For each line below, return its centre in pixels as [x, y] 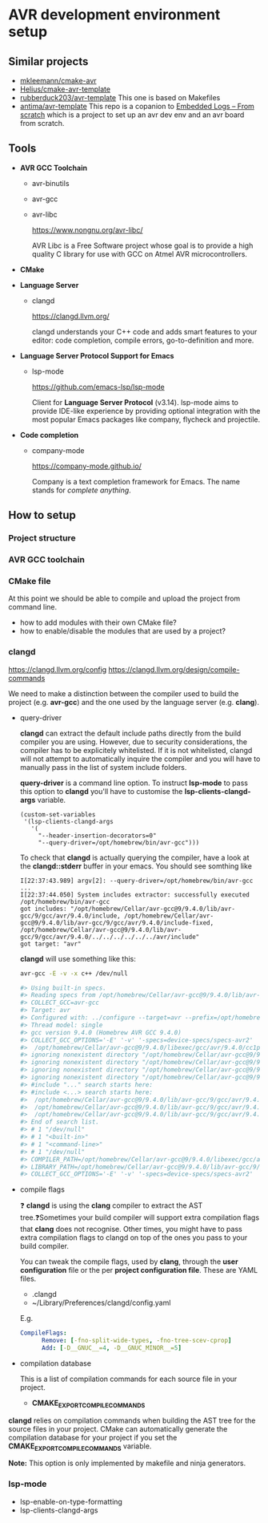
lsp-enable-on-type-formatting [71, 1501]
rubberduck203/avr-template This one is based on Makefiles [120, 97]
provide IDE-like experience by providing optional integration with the [146, 411]
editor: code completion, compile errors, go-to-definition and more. [143, 340]
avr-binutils [50, 183]
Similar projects [48, 61]
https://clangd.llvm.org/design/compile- [174, 669]
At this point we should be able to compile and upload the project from [124, 598]
